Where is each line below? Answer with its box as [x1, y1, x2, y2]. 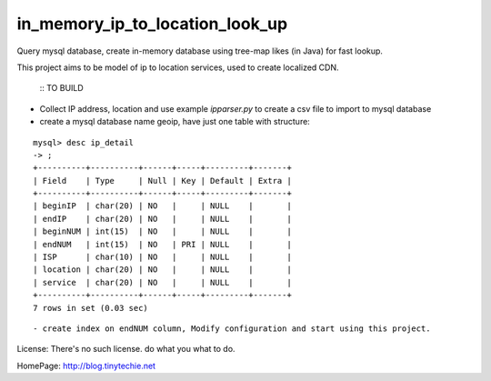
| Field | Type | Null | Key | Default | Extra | [33, 175, 293, 185]
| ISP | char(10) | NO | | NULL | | [33, 252, 293, 263]
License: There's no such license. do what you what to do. [16, 344, 235, 355]
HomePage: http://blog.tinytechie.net [16, 360, 156, 371]
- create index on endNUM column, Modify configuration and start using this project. [33, 323, 431, 334]
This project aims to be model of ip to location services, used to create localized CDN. [16, 62, 340, 73]
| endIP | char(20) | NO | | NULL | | [33, 214, 293, 224]
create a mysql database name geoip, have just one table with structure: [39, 116, 311, 127]
